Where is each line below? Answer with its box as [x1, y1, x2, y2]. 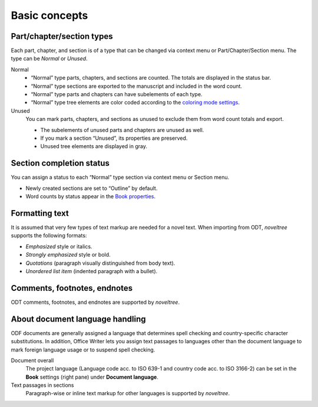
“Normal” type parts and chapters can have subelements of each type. [31, 91, 203, 98]
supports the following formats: [11, 232, 87, 239]
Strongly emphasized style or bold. [25, 251, 111, 258]
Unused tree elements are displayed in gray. [40, 143, 147, 150]
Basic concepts [11, 9, 88, 22]
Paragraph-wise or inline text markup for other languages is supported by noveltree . [25, 390, 230, 397]
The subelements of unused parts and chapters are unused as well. [40, 126, 204, 133]
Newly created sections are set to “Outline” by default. [25, 185, 158, 192]
